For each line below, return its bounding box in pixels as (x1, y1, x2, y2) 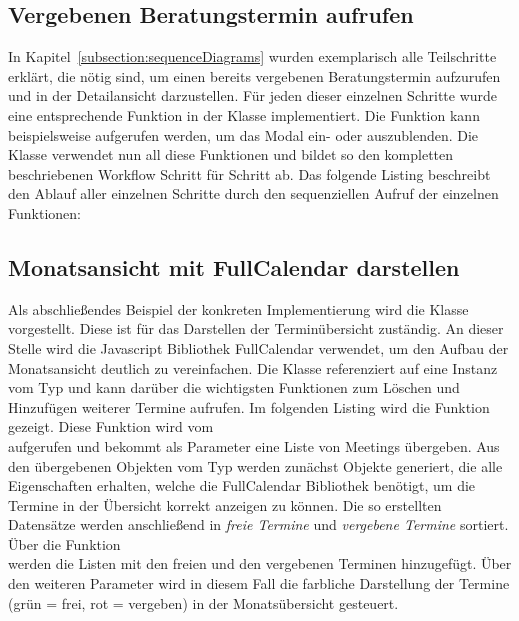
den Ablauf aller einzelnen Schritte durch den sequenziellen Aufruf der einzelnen (8, 183, 499, 204)
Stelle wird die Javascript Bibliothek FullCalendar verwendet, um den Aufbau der (8, 337, 509, 358)
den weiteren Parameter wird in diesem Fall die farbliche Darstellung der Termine (8, 573, 510, 594)
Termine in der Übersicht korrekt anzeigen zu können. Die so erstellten (8, 494, 442, 515)
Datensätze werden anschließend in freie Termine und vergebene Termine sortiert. (8, 514, 509, 535)
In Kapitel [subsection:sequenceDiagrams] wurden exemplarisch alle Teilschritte (8, 46, 497, 67)
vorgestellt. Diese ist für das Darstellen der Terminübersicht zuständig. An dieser (8, 318, 504, 339)
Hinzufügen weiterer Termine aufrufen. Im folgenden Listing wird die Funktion (8, 396, 490, 417)
